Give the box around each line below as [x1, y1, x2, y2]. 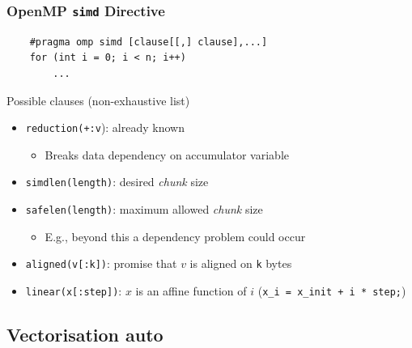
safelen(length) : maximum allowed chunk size [25, 201, 263, 218]
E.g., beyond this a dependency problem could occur [45, 227, 306, 244]
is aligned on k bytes [189, 255, 292, 272]
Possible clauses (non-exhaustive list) [6, 91, 190, 108]
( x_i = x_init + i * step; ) [257, 282, 406, 299]
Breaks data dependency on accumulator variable [45, 146, 289, 163]
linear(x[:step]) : [25, 282, 122, 299]
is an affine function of [135, 282, 247, 299]
